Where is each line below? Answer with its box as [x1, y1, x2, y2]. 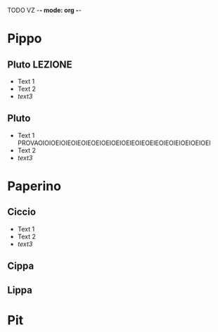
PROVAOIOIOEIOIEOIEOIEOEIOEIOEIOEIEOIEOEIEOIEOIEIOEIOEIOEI [17, 139, 211, 147]
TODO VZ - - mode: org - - [7, 6, 82, 14]
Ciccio [7, 206, 37, 218]
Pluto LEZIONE [7, 58, 72, 70]
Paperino [7, 179, 62, 194]
